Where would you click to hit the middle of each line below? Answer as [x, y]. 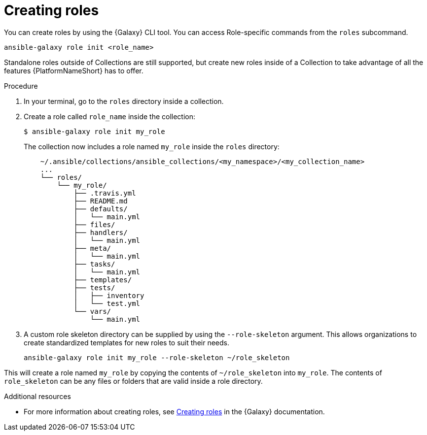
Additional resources [37, 396]
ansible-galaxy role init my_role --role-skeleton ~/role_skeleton [157, 357]
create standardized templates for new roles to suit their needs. [126, 342]
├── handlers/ [101, 232]
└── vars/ [92, 311]
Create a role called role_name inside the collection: [110, 116]
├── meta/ [92, 248]
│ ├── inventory [109, 295]
